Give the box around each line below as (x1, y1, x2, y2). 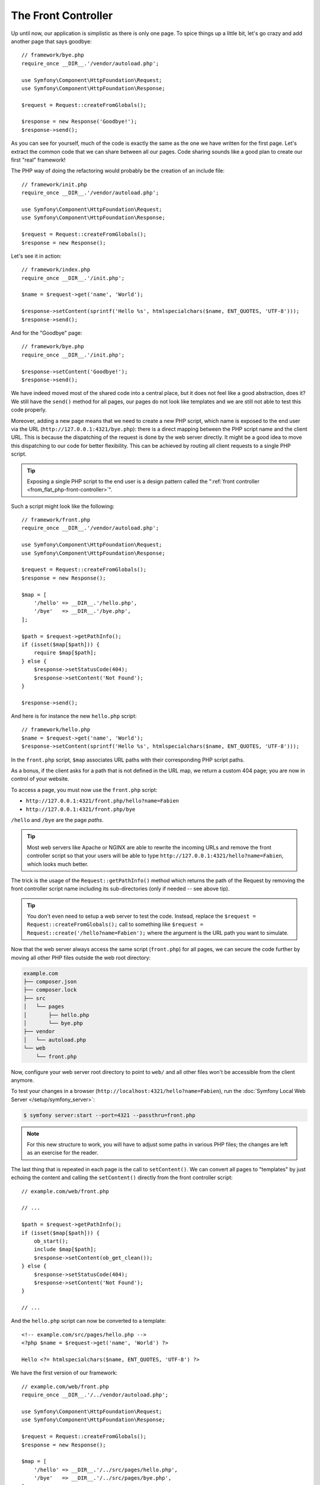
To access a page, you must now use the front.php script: (11, 786, 158, 793)
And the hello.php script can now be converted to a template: (11, 1317, 166, 1325)
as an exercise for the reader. (27, 1149, 99, 1157)
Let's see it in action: (11, 252, 62, 260)
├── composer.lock (23, 987, 77, 993)
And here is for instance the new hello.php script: (11, 713, 137, 720)
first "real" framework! (11, 156, 66, 163)
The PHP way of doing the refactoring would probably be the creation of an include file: (11, 167, 225, 175)
